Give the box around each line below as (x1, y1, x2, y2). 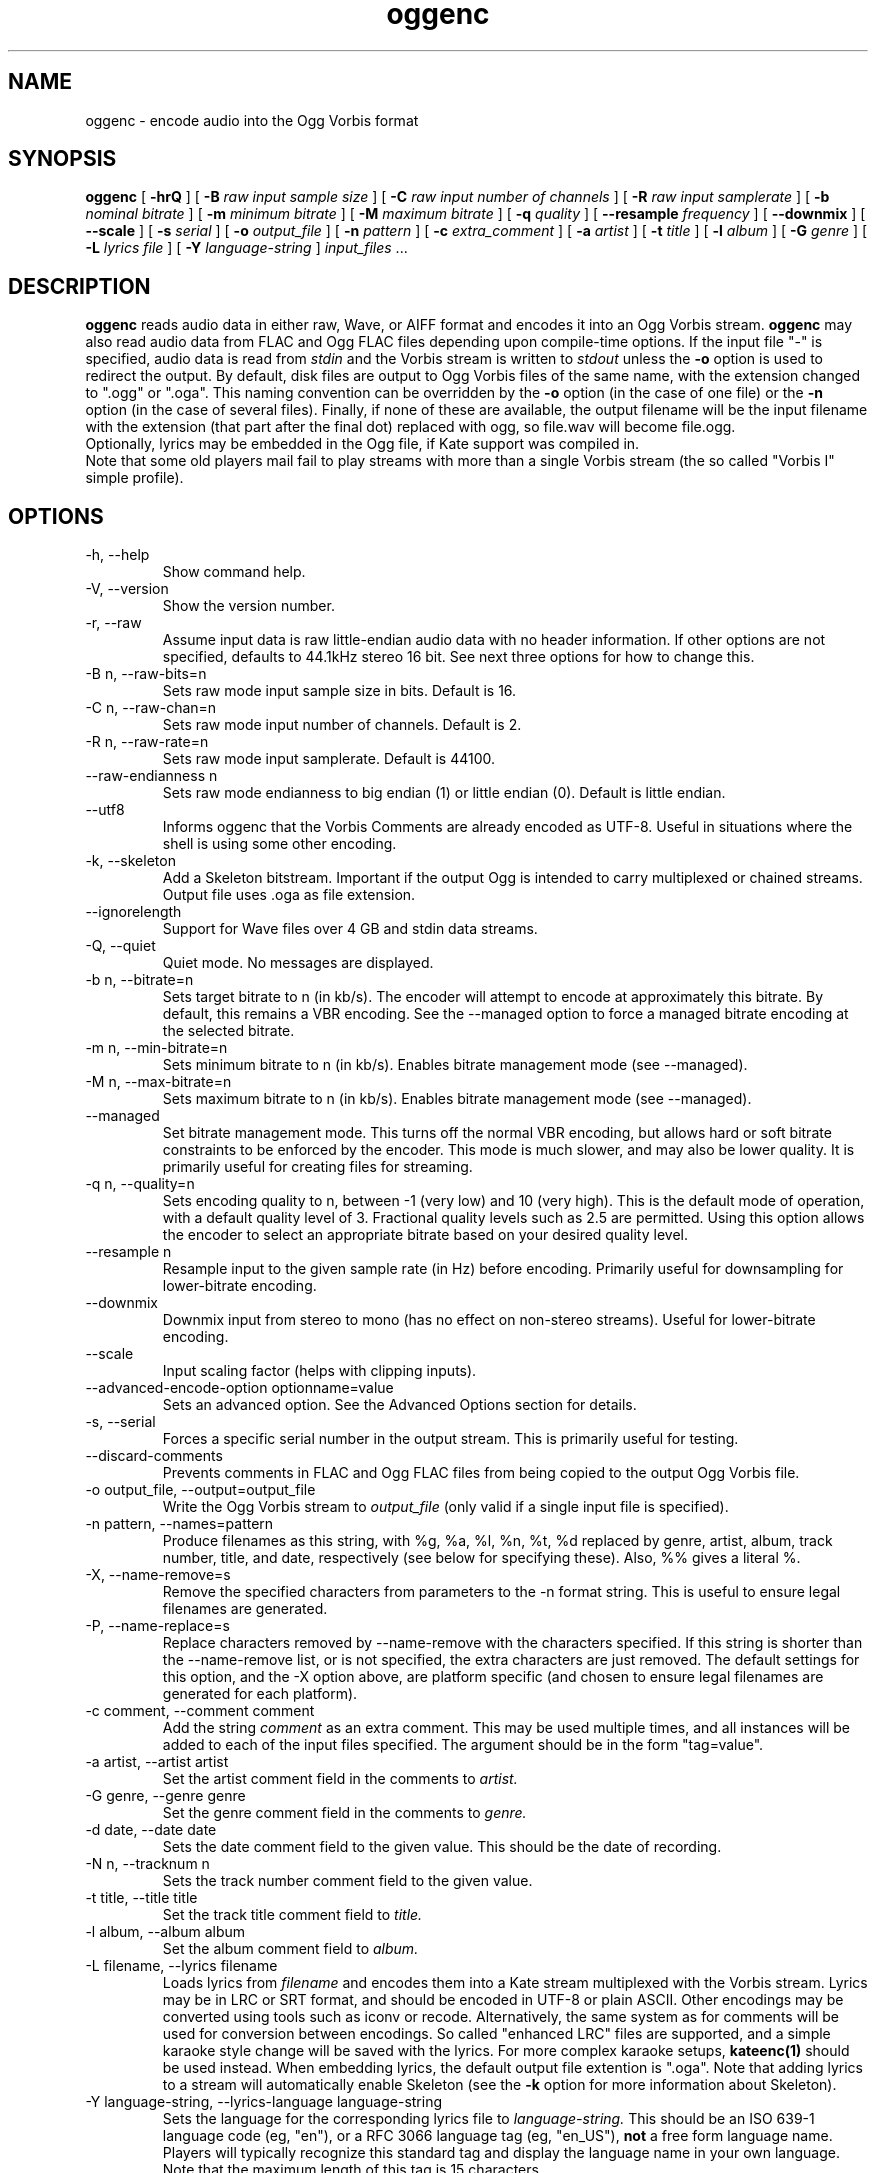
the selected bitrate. (162, 1022, 295, 1040)
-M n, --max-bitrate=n (85, 1073, 232, 1091)
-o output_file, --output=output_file (85, 1481, 316, 1499)
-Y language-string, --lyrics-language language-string (85, 2093, 443, 2111)
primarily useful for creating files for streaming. (162, 1158, 473, 1176)
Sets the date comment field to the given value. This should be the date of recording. (162, 1838, 722, 1856)
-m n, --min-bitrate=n (85, 1039, 228, 1057)
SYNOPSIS (8, 146, 117, 172)
